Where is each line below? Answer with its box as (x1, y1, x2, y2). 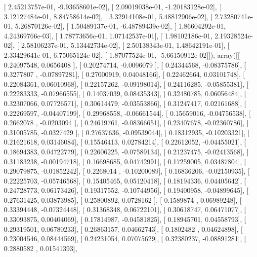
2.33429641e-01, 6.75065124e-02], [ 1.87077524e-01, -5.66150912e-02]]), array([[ (4, 49, 240, 60)
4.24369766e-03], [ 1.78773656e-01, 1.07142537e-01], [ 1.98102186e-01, (4, 30, 213, 40)
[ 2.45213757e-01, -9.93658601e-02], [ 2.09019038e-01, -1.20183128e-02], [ (4, 1, 221, 11)
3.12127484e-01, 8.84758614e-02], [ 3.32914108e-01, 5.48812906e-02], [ (4, 11, 213, 21)
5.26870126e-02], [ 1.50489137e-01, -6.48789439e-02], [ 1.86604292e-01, (15, 21, 226, 31)
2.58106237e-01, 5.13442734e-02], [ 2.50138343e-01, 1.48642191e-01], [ (21, 40, 230, 50)
